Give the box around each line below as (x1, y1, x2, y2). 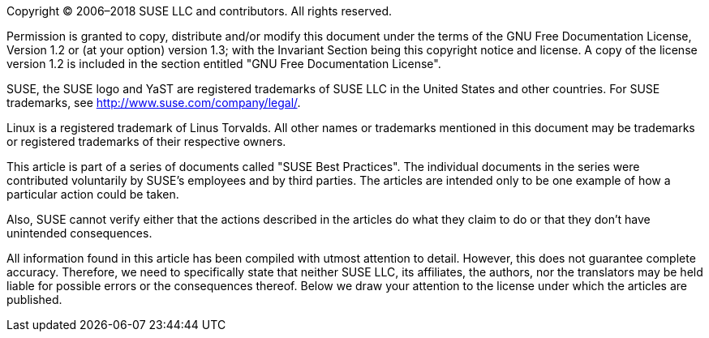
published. (6, 293, 62, 306)
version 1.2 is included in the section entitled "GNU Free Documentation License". (6, 57, 441, 71)
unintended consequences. (6, 226, 153, 240)
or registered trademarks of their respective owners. (6, 135, 286, 148)
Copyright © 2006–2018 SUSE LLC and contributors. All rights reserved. (6, 4, 393, 18)
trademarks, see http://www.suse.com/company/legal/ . (6, 96, 301, 109)
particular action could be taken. (6, 187, 179, 201)
